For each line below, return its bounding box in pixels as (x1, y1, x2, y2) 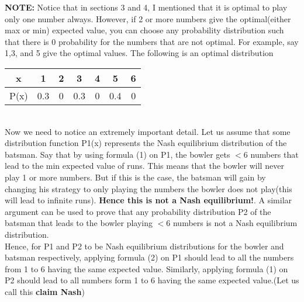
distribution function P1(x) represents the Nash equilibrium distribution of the (5, 137, 287, 149)
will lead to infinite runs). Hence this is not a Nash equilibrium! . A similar (5, 194, 292, 206)
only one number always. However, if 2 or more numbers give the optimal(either (5, 12, 291, 25)
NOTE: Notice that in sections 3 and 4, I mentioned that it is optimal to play (5, 1, 288, 13)
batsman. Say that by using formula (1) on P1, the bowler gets (5, 148, 230, 160)
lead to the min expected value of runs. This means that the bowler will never (5, 159, 284, 172)
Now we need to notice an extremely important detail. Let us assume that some (5, 125, 291, 137)
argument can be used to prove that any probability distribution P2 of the (5, 205, 271, 217)
